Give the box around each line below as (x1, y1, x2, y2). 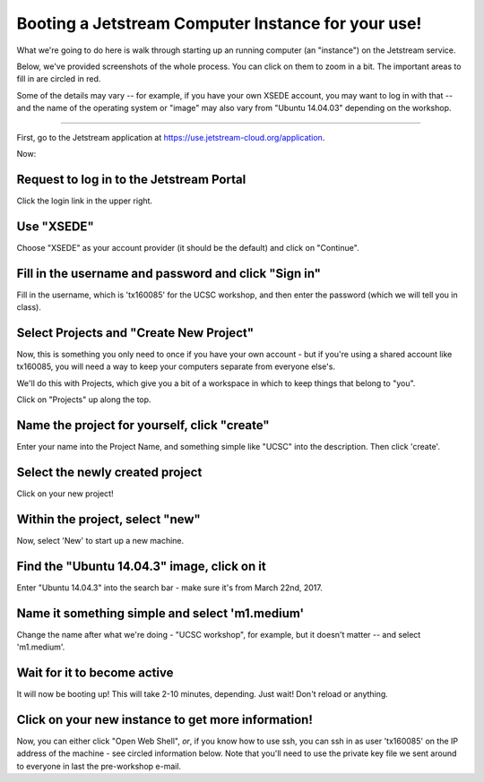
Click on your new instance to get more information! (16, 712, 314, 727)
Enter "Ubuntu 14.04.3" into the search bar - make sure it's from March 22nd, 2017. (16, 582, 323, 593)
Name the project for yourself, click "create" (16, 417, 270, 433)
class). (16, 302, 42, 313)
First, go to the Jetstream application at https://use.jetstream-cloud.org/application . (16, 132, 325, 142)
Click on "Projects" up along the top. (16, 394, 151, 405)
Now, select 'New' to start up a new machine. (16, 535, 185, 546)
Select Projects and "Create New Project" (16, 325, 255, 340)
